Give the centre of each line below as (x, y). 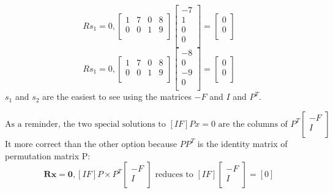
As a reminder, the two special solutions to (85, 124)
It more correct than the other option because (91, 143)
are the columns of (253, 124)
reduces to (174, 175)
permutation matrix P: (48, 155)
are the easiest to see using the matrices (117, 96)
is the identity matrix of (242, 143)
